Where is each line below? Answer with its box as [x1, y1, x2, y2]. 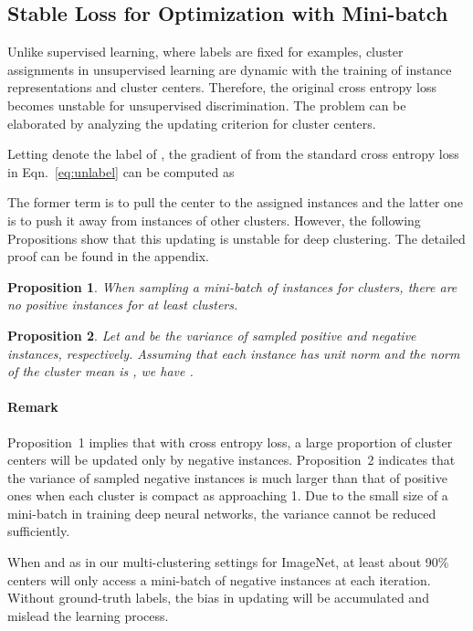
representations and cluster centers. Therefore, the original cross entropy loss [7, 78, 436, 97]
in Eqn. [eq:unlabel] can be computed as [7, 162, 235, 181]
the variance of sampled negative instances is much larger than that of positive [7, 468, 447, 487]
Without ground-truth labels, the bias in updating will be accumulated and [7, 588, 429, 607]
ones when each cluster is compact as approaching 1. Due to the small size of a [7, 486, 448, 505]
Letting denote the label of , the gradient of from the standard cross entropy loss [7, 144, 459, 163]
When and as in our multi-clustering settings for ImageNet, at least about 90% [7, 552, 449, 572]
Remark [7, 397, 58, 416]
